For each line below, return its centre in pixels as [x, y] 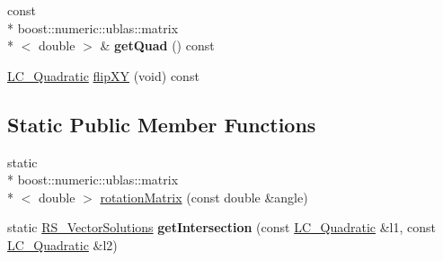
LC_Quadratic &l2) [62, 244]
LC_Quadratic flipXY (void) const [103, 75]
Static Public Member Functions [162, 124]
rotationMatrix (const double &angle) [204, 197]
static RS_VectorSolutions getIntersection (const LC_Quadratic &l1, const [221, 227]
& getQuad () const [157, 45]
